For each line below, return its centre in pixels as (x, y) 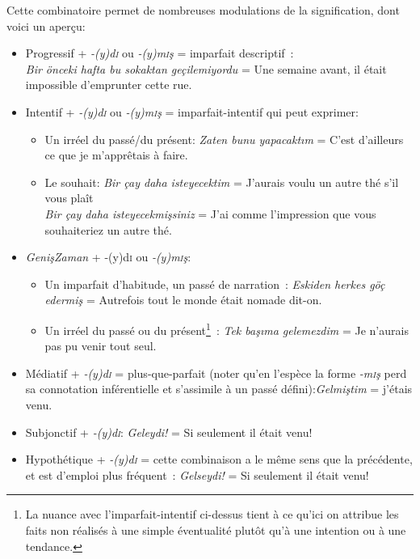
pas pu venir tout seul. (101, 346)
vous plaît (69, 198)
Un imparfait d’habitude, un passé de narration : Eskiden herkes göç (215, 284)
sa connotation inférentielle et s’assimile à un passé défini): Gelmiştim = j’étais (219, 389)
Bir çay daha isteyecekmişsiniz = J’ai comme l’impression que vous (210, 213)
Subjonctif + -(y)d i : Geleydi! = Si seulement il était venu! (169, 432)
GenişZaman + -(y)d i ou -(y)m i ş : (108, 257)
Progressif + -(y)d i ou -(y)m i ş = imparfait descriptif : (160, 53)
